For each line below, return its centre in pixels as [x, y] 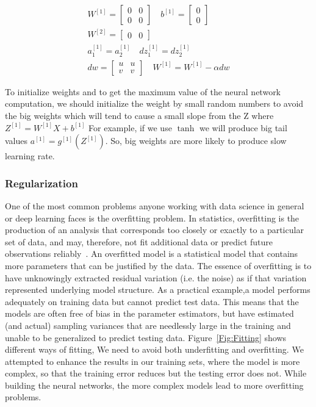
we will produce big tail [243, 127]
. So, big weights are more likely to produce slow [196, 141]
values [16, 141]
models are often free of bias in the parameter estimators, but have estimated [149, 313]
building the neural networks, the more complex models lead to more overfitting [154, 385]
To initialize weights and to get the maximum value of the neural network [143, 91]
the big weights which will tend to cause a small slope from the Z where [139, 115]
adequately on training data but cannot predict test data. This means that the [152, 301]
